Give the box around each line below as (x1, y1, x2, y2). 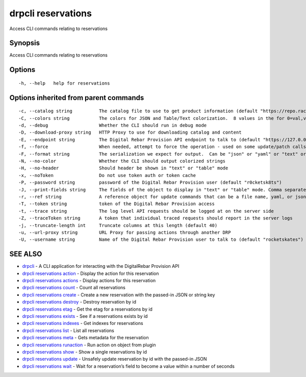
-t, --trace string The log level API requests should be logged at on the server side (18, 208, 274, 214)
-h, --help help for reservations (18, 80, 110, 86)
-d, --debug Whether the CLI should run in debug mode (18, 122, 207, 129)
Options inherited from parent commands (9, 93, 144, 102)
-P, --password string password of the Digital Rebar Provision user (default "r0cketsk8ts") (18, 180, 283, 186)
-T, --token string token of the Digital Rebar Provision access (18, 201, 215, 207)
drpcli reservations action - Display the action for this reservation (22, 270, 159, 277)
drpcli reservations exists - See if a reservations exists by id (22, 313, 148, 319)
